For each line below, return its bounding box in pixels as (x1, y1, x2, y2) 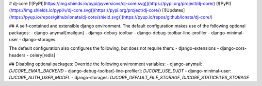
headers (9, 52, 26, 58)
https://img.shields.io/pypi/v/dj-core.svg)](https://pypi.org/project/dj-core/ (10, 7, 160, 13)
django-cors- (220, 45, 247, 51)
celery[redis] (30, 52, 55, 58)
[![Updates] (162, 7, 185, 13)
